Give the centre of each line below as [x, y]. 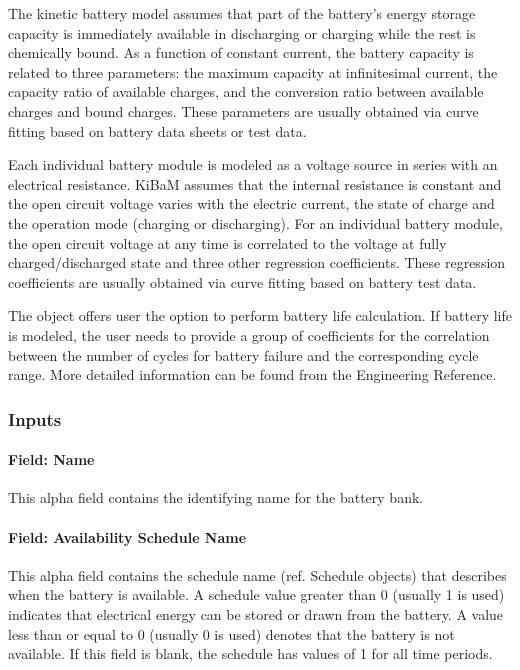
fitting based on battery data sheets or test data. [157, 130]
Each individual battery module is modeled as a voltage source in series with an [253, 164]
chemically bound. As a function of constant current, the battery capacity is [241, 52]
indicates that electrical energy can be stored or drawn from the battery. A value [256, 613]
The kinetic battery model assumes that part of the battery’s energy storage [242, 13]
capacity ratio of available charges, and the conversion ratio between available [246, 91]
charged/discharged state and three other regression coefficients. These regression [257, 262]
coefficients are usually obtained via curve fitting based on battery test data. [242, 281]
